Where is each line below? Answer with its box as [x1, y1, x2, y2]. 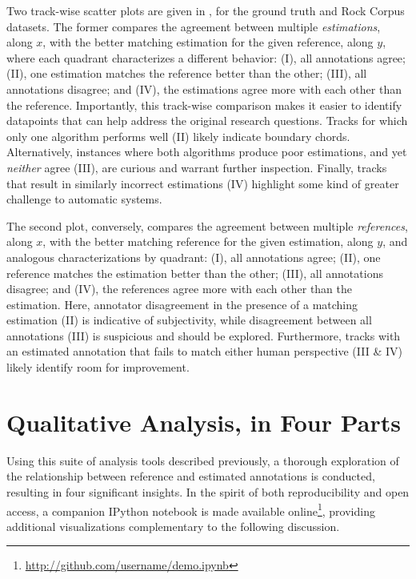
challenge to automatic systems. [6, 191, 162, 207]
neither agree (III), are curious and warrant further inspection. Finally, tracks [6, 159, 387, 175]
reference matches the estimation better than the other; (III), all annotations [6, 264, 383, 281]
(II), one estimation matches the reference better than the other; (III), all [6, 65, 367, 82]
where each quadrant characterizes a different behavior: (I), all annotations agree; [6, 49, 406, 66]
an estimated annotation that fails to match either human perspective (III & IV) [6, 343, 402, 360]
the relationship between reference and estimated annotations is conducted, [6, 468, 375, 485]
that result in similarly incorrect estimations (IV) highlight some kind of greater [6, 175, 399, 191]
